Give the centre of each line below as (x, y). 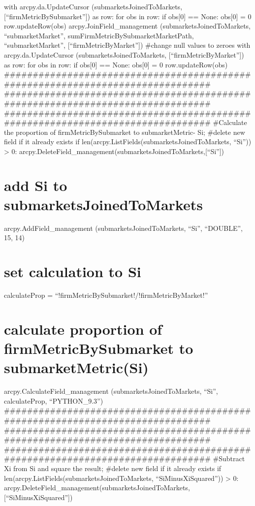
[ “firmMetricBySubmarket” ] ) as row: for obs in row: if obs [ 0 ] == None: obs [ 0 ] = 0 (128, 16)
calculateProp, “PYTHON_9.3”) (54, 400)
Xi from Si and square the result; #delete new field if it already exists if (113, 468)
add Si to (36, 185)
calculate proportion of (83, 329)
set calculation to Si (73, 271)
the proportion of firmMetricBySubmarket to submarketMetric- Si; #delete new (125, 132)
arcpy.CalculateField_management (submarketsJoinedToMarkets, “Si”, (111, 391)
